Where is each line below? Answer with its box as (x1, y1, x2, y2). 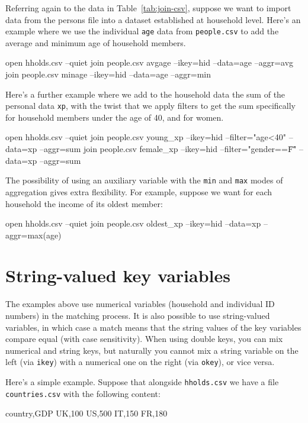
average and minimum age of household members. (5, 36, 186, 49)
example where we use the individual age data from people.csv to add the (5, 25, 279, 37)
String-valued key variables (5, 263, 230, 288)
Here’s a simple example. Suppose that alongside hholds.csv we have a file (5, 376, 279, 388)
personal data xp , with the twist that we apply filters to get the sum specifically (5, 99, 296, 112)
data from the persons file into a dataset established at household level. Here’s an (5, 13, 301, 25)
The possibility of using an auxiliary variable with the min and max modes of (5, 174, 283, 186)
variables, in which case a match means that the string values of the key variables (5, 321, 301, 333)
